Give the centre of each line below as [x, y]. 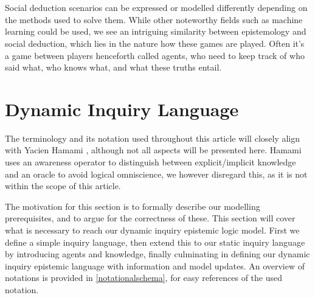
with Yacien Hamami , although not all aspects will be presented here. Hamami [153, 150]
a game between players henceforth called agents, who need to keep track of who [155, 55]
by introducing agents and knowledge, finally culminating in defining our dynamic [157, 254]
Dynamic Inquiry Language [122, 109]
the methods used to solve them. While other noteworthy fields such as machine [154, 19]
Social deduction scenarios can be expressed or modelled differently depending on [156, 8]
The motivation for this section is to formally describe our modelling [133, 206]
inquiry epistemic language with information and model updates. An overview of [155, 265]
